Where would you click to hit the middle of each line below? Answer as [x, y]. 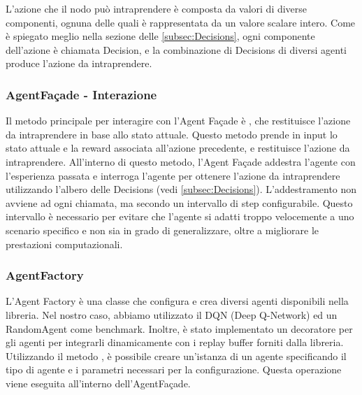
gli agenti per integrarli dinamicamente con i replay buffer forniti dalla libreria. [175, 342]
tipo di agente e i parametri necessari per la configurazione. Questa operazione [174, 369]
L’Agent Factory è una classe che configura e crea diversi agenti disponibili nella [177, 301]
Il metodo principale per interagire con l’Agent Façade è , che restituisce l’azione [178, 121]
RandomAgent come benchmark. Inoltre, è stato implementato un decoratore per [179, 328]
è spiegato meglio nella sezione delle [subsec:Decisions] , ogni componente [160, 36]
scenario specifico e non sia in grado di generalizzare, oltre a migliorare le [162, 230]
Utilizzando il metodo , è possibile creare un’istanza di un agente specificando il [176, 355]
